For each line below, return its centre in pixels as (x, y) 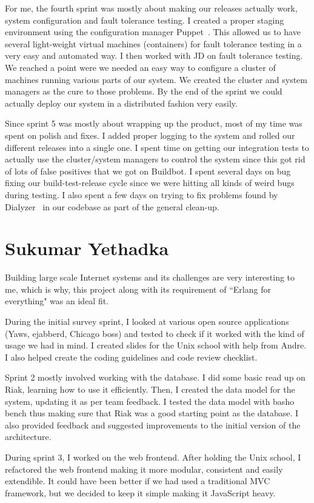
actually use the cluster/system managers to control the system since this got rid (155, 159)
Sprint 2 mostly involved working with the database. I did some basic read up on (155, 377)
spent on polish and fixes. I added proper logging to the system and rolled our (150, 135)
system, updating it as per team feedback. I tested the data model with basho (150, 401)
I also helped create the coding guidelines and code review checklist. (131, 357)
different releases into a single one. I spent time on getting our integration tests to (157, 147)
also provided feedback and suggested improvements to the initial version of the (153, 425)
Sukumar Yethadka (87, 248)
